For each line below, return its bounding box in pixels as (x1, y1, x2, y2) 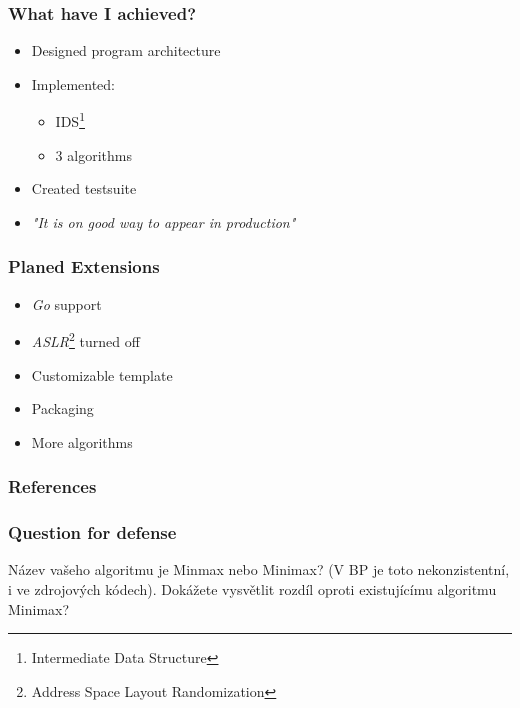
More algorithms (31, 431, 133, 452)
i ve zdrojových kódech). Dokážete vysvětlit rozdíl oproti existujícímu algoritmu (8, 578, 497, 599)
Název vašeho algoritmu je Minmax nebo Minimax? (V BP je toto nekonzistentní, (8, 559, 510, 580)
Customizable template (31, 364, 173, 385)
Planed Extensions (8, 254, 160, 279)
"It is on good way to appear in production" (31, 211, 296, 232)
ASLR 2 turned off (31, 328, 140, 351)
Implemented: (31, 73, 116, 94)
